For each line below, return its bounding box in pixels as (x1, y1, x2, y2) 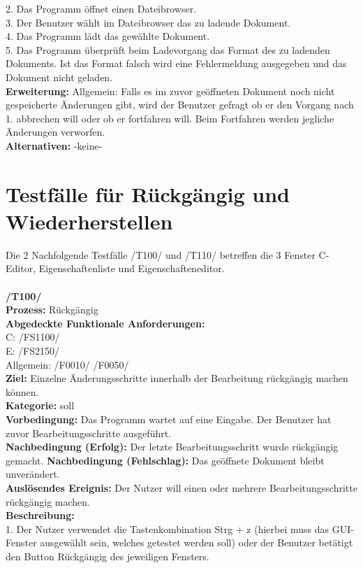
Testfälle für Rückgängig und (6, 179, 290, 208)
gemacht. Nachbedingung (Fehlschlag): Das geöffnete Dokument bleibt (6, 453, 325, 467)
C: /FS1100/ (6, 329, 60, 344)
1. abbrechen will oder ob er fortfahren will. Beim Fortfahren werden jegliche (6, 111, 334, 125)
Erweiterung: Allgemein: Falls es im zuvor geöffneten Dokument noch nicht (6, 83, 335, 98)
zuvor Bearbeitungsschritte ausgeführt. (6, 425, 172, 440)
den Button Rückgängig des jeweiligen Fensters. (6, 548, 209, 563)
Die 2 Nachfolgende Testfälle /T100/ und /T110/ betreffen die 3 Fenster (6, 247, 316, 262)
